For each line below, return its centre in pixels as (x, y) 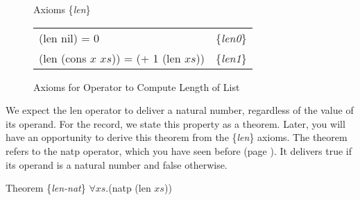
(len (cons (63, 58)
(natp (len (130, 188)
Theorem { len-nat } (46, 188)
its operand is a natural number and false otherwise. (117, 164)
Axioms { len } (62, 9)
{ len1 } (231, 58)
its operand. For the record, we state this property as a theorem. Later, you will (175, 123)
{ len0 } (231, 37)
